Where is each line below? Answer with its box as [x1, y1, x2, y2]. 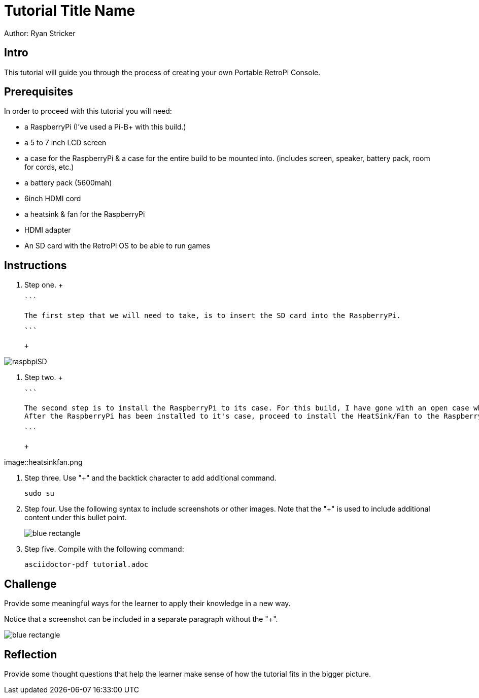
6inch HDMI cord [24, 194, 81, 203]
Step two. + [24, 373, 63, 382]
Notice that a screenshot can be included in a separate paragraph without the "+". [4, 615, 278, 624]
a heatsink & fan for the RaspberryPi [24, 210, 145, 219]
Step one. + [24, 280, 63, 290]
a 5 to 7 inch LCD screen [24, 138, 107, 147]
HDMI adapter [24, 226, 71, 235]
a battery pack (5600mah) [24, 178, 112, 187]
